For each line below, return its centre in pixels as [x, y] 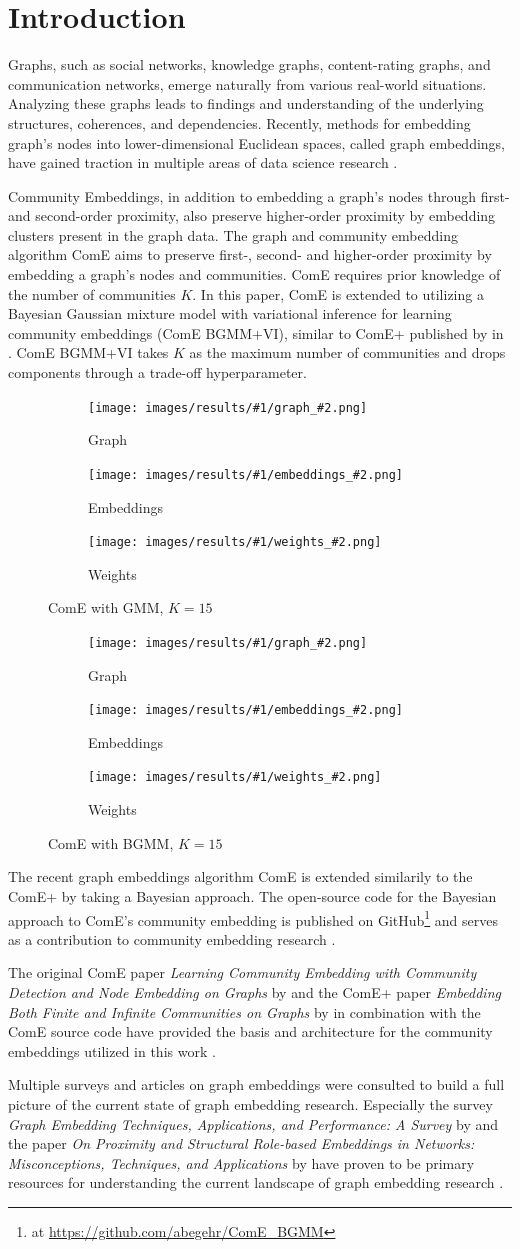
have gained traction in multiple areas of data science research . [203, 162]
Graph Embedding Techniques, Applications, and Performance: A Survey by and [253, 1123]
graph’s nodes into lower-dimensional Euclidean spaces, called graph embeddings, [257, 142]
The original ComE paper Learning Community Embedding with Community [242, 972]
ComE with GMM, [106, 607]
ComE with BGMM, [111, 842]
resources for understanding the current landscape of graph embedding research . [256, 1182]
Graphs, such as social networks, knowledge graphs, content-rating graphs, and [249, 64]
